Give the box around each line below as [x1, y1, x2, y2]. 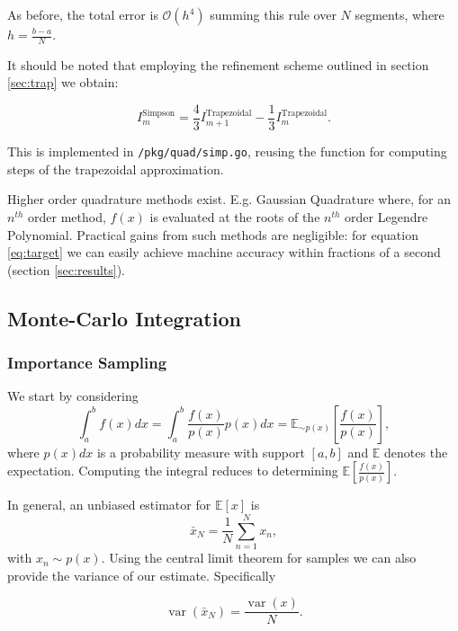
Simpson [142, 108, 175, 118]
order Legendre [345, 207, 428, 226]
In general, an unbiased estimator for [7, 495, 211, 514]
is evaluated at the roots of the [149, 207, 320, 226]
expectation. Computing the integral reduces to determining [7, 461, 338, 480]
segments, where [355, 5, 445, 23]
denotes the [384, 442, 448, 461]
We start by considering [7, 387, 139, 405]
